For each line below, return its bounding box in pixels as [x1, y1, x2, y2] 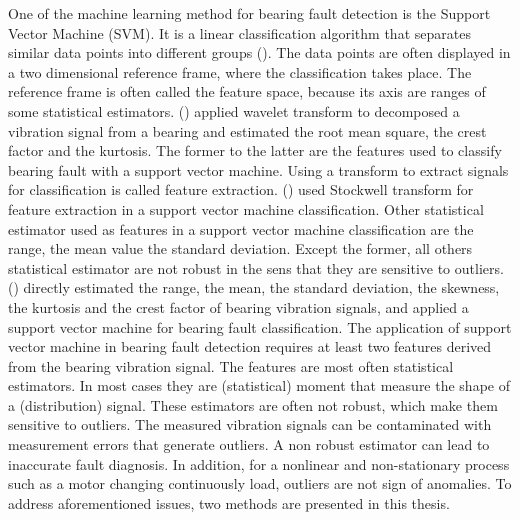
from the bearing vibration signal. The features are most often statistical [8, 355, 454, 376]
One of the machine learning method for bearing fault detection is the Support [8, 3, 491, 23]
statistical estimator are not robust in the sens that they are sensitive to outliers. [8, 257, 504, 278]
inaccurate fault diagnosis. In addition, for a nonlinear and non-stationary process [8, 453, 510, 474]
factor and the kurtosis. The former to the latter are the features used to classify [8, 140, 502, 161]
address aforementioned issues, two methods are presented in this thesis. [8, 492, 450, 513]
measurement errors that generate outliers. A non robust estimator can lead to [8, 434, 490, 455]
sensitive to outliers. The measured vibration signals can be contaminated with [8, 414, 492, 435]
